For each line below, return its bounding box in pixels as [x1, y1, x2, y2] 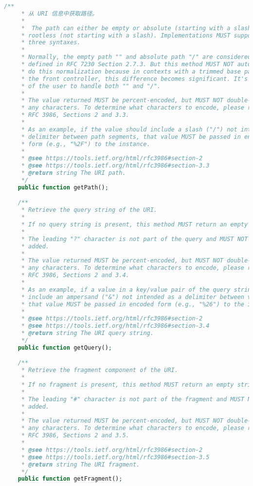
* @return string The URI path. [21, 169, 126, 177]
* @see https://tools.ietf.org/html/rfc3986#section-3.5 [21, 453, 210, 461]
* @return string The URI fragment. [21, 461, 140, 468]
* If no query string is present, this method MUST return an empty [21, 221, 248, 228]
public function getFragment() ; [18, 475, 123, 483]
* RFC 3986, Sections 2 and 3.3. [21, 112, 129, 119]
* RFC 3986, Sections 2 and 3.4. [21, 272, 129, 279]
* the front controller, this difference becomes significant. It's [21, 75, 248, 82]
